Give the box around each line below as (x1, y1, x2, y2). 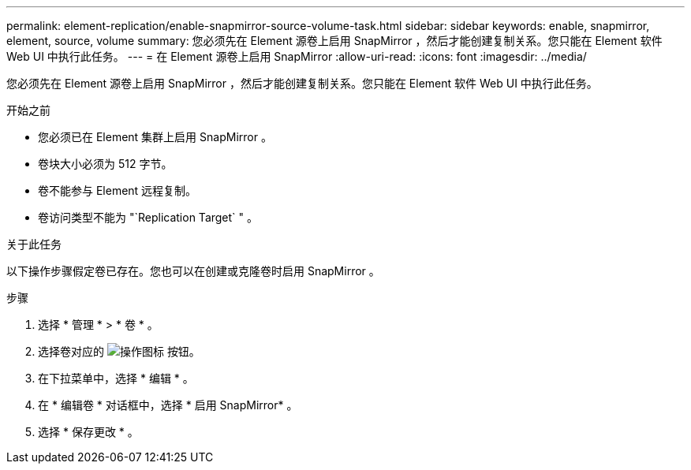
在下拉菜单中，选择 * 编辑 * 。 (38, 371, 194, 385)
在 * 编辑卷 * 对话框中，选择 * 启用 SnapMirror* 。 (38, 398, 298, 412)
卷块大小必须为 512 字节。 (38, 157, 173, 170)
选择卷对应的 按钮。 (38, 345, 200, 358)
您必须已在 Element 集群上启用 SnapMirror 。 (38, 130, 272, 144)
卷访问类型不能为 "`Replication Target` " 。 (38, 211, 259, 224)
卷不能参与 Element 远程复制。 (38, 184, 197, 197)
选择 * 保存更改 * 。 (38, 425, 139, 438)
